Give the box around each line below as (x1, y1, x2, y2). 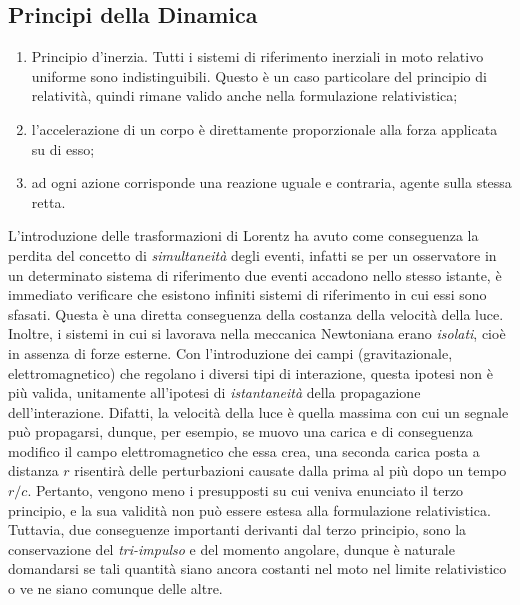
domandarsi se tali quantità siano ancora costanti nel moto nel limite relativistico (8, 558, 507, 579)
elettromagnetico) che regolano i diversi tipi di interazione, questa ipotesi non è (8, 362, 493, 383)
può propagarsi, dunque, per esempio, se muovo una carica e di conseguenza (8, 421, 473, 442)
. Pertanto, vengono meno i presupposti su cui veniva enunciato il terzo (27, 480, 464, 501)
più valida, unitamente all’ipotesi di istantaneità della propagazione (8, 382, 421, 403)
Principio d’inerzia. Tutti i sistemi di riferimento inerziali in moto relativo (31, 46, 484, 67)
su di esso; (31, 138, 95, 159)
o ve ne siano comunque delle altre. (8, 578, 223, 599)
